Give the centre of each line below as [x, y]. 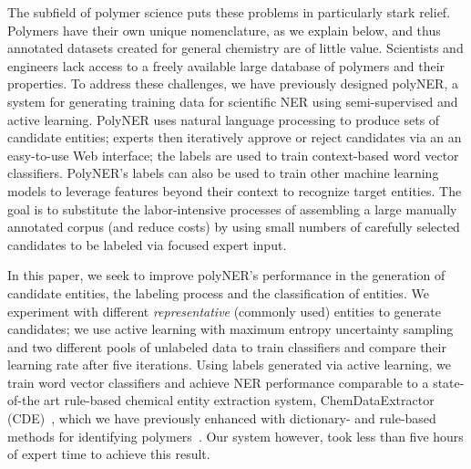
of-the [24, 400]
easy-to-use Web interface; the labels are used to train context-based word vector [233, 155]
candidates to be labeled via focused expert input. [147, 244]
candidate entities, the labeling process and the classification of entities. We [218, 292]
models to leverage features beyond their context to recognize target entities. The [235, 190]
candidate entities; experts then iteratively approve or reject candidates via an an [235, 137]
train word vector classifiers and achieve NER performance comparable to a [218, 382]
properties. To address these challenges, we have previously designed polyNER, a [233, 83]
